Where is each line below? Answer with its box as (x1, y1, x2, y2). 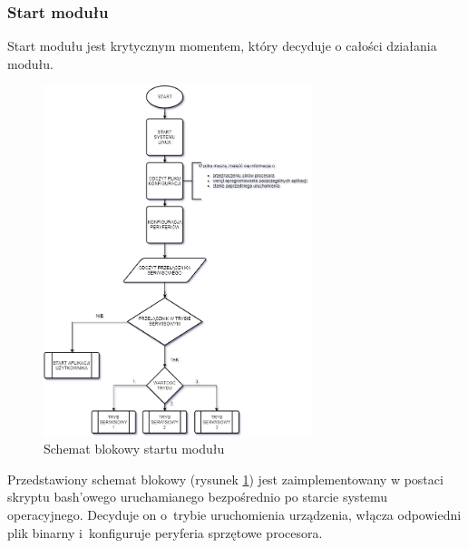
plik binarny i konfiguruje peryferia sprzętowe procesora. (7, 523, 323, 542)
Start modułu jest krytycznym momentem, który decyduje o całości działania (7, 36, 437, 55)
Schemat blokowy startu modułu (44, 439, 225, 458)
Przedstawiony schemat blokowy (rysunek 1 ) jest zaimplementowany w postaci (7, 469, 444, 488)
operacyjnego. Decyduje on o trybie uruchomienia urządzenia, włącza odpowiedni (7, 505, 462, 524)
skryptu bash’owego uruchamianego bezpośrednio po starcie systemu (7, 487, 388, 506)
